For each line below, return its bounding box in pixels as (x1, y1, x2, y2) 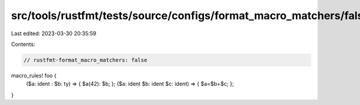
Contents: (11, 41, 35, 48)
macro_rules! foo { (11, 72, 57, 79)
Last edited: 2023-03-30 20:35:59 (11, 30, 97, 37)
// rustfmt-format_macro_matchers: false (23, 57, 148, 63)
